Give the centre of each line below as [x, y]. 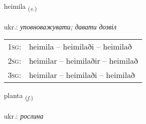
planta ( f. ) [19, 96]
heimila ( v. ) [21, 7]
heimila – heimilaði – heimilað [80, 47]
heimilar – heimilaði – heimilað [82, 75]
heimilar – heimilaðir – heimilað [84, 61]
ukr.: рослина [24, 116]
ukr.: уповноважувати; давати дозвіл [60, 26]
